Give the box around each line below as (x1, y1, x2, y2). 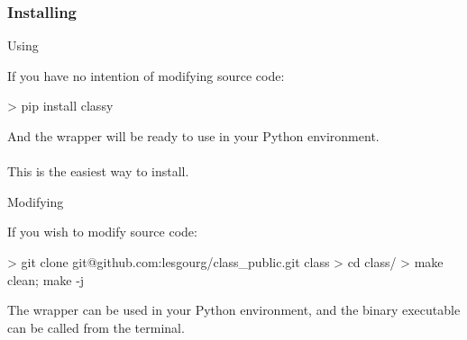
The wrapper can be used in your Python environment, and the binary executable (7, 300, 461, 319)
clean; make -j (7, 270, 85, 289)
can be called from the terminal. (7, 318, 185, 336)
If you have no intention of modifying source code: (7, 66, 285, 85)
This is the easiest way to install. (7, 162, 189, 181)
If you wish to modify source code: (7, 222, 197, 241)
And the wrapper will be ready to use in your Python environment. (7, 127, 380, 145)
